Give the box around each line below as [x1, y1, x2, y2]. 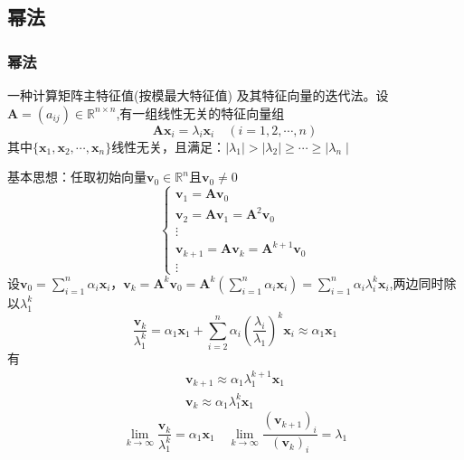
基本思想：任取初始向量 [7, 167, 147, 186]
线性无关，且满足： [111, 136, 226, 155]
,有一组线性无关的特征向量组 [116, 103, 285, 122]
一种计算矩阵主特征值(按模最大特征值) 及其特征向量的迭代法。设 [7, 86, 389, 104]
